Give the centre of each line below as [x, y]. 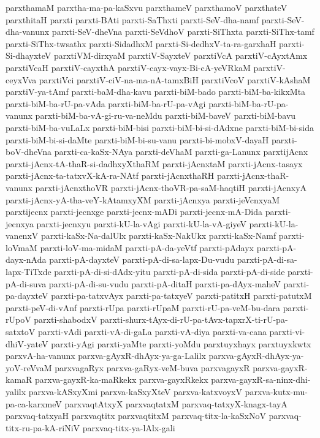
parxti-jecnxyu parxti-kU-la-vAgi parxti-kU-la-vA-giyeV [141, 223]
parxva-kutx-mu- [276, 391]
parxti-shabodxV [66, 319]
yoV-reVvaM [29, 367]
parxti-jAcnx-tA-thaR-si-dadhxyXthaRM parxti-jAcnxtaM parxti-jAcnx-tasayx [154, 163]
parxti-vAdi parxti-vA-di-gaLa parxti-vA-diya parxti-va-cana [152, 332]
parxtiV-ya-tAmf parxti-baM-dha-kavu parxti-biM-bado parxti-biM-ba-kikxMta [156, 92]
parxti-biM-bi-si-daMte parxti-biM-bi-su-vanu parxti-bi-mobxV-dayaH [137, 139]
